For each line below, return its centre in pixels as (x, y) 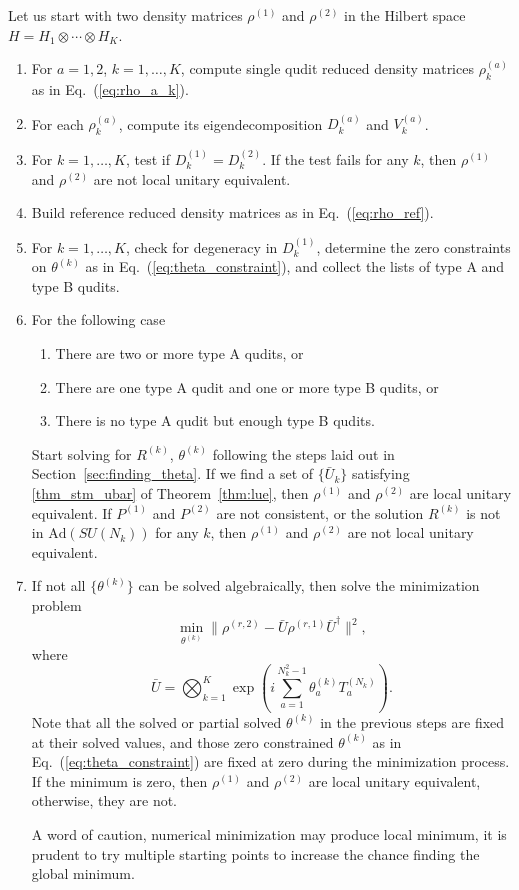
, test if (147, 159)
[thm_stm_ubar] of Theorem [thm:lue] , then (170, 492)
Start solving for (81, 453)
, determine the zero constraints (413, 246)
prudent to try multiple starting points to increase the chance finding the (255, 853)
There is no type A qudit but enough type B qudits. (215, 420)
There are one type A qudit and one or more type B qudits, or (247, 386)
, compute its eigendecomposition (220, 123)
